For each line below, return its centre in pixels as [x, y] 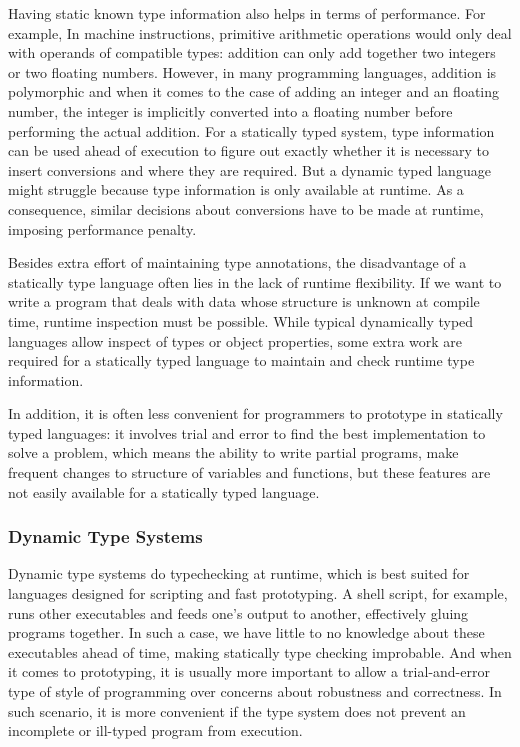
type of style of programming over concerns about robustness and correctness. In [255, 691]
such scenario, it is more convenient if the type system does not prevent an [237, 710]
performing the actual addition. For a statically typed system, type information [251, 130]
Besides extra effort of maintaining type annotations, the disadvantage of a [237, 262]
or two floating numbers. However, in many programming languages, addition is [252, 71]
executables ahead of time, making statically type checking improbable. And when [260, 651]
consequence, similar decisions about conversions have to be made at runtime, [246, 208]
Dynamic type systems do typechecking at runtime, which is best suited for [239, 573]
